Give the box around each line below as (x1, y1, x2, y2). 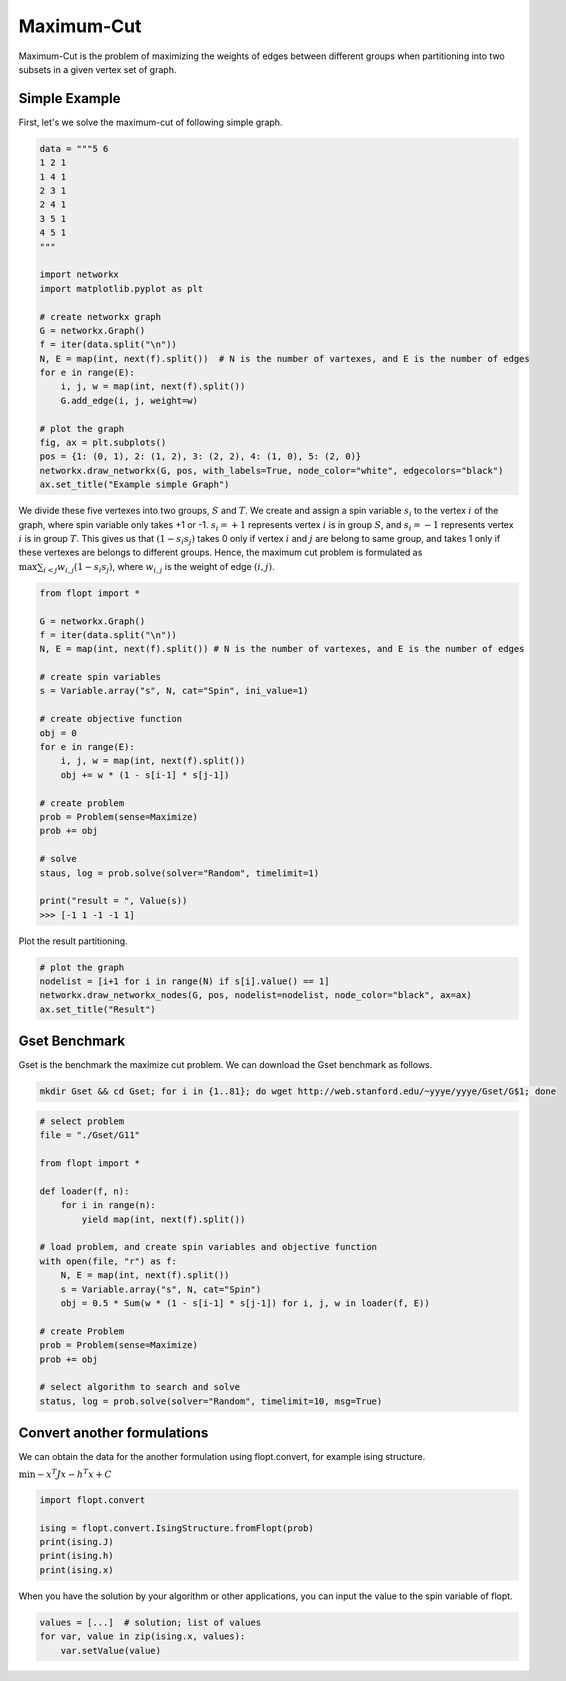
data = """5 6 (39, 143, 109, 154)
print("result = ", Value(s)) (39, 895, 188, 907)
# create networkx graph (39, 311, 162, 322)
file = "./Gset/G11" (39, 1130, 140, 1141)
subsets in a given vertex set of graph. (18, 63, 177, 75)
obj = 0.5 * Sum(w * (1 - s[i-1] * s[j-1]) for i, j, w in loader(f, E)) (60, 1298, 430, 1309)
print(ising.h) (39, 1550, 114, 1562)
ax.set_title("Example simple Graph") (39, 479, 230, 490)
